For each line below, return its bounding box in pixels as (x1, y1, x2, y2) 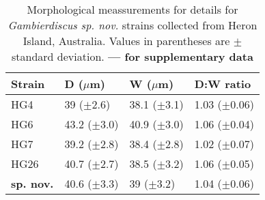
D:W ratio (194, 76, 251, 91)
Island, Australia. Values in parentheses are (23, 33, 230, 48)
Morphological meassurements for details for (27, 1, 238, 17)
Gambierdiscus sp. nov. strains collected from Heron (8, 17, 257, 33)
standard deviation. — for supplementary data (12, 48, 253, 64)
